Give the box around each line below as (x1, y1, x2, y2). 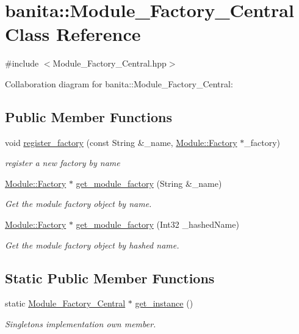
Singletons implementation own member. (5, 318, 156, 330)
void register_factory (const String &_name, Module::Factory (5, 136, 237, 148)
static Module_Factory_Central (5, 297, 126, 310)
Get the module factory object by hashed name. (5, 238, 179, 251)
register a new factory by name (5, 156, 120, 169)
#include (5, 57, 39, 70)
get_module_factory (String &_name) (76, 176, 222, 189)
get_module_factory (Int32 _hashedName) (76, 218, 239, 231)
